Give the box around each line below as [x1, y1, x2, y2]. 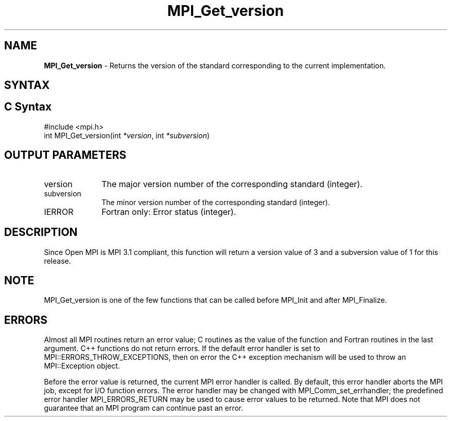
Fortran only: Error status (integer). [101, 206, 236, 217]
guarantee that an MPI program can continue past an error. [44, 404, 244, 413]
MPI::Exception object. [44, 361, 120, 371]
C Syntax [4, 100, 52, 114]
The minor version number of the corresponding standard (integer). [101, 197, 330, 207]
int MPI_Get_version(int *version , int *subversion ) [44, 131, 210, 140]
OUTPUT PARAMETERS [4, 149, 127, 162]
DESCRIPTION [4, 226, 78, 239]
